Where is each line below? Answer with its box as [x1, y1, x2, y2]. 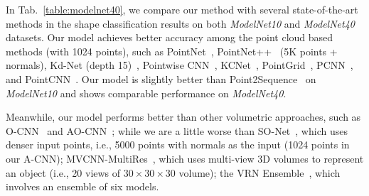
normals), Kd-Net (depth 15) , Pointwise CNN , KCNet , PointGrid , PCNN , [6, 58, 353, 72]
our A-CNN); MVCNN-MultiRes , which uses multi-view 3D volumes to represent [6, 151, 364, 165]
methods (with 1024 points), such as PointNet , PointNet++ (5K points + [6, 43, 338, 58]
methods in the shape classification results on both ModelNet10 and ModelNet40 [6, 16, 355, 31]
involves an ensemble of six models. [6, 179, 159, 194]
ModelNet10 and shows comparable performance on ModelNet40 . [6, 85, 287, 100]
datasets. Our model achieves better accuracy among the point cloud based [6, 30, 333, 45]
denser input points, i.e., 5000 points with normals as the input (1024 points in [6, 137, 350, 152]
